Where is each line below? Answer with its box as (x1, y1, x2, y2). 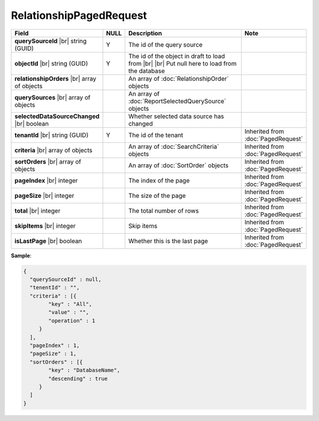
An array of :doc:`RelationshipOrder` (128, 74, 229, 83)
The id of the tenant (128, 130, 183, 139)
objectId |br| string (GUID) (14, 59, 88, 67)
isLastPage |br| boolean (14, 237, 82, 245)
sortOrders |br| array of (14, 157, 82, 165)
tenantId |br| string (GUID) (14, 130, 89, 139)
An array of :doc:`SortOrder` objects (128, 161, 229, 169)
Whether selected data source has (128, 112, 224, 120)
